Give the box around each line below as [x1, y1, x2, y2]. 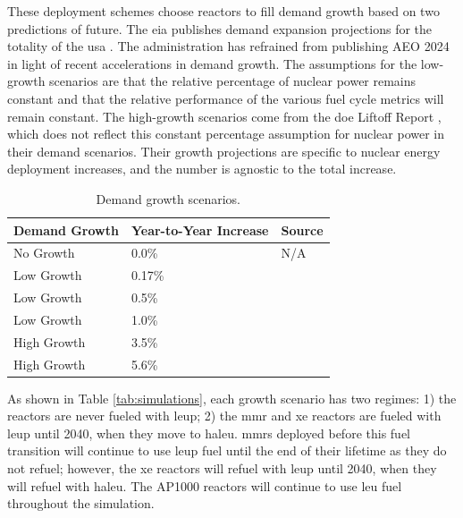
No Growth [13, 243, 75, 262]
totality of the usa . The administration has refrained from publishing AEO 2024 [7, 37, 450, 55]
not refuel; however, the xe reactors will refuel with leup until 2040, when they [7, 459, 437, 478]
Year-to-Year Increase [130, 220, 269, 239]
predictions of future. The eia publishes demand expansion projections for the [7, 19, 433, 38]
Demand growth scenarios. [96, 189, 240, 208]
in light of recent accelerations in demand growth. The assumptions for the [7, 54, 417, 72]
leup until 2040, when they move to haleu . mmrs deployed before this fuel [7, 423, 410, 442]
